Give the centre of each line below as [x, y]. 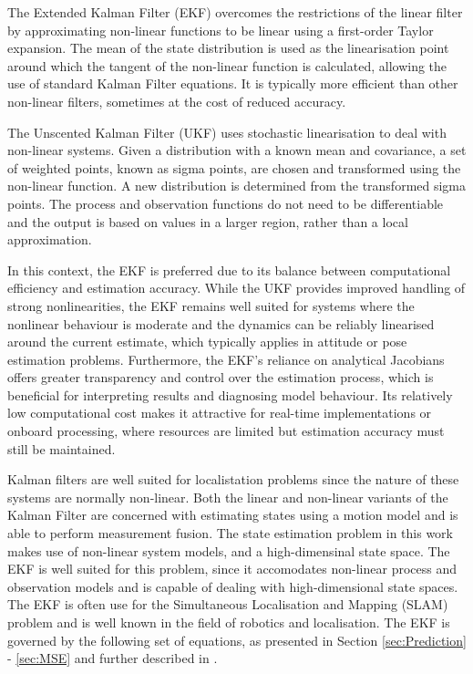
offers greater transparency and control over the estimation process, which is [221, 377]
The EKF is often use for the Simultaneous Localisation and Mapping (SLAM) [228, 604]
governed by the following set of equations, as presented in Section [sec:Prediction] [237, 640]
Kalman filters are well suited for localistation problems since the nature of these [233, 479]
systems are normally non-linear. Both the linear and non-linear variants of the [228, 497]
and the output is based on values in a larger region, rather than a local [208, 221]
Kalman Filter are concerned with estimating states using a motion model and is [233, 515]
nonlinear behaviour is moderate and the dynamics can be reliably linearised [221, 323]
